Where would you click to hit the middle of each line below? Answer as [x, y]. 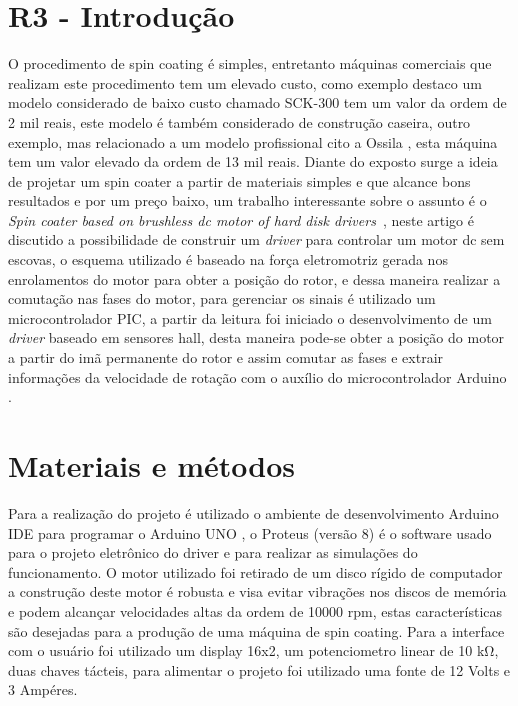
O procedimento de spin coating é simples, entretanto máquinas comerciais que [250, 63]
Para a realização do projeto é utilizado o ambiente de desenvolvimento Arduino [253, 512]
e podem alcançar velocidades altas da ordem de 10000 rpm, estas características [255, 610]
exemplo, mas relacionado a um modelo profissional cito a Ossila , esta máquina [253, 141]
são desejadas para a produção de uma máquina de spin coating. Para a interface [256, 630]
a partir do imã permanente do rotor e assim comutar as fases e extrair [226, 357]
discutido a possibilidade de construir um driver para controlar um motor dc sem [256, 239]
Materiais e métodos [152, 465]
